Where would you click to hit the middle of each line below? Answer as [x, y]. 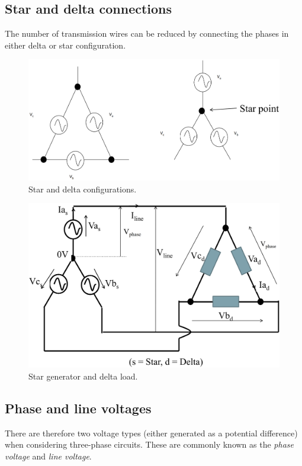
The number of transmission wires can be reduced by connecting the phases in [147, 33]
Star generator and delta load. [83, 376]
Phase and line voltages [78, 408]
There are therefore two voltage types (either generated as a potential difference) [151, 433]
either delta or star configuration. [65, 45]
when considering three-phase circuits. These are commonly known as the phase [149, 444]
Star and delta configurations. [83, 189]
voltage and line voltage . [48, 456]
